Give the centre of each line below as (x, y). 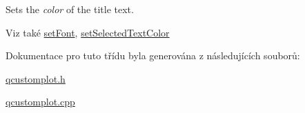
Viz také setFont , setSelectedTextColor (88, 32)
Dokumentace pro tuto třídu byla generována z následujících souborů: (153, 55)
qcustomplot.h (36, 78)
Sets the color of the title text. (70, 9)
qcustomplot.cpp (40, 102)
